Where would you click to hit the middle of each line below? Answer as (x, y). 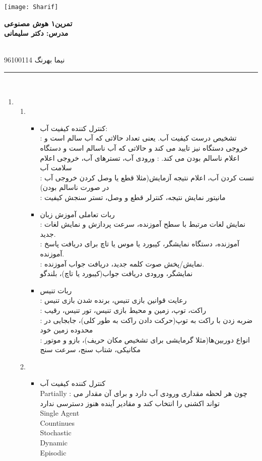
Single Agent (60, 413)
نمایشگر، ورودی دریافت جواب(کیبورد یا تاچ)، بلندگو (116, 273)
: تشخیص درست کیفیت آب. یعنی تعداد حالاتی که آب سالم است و (138, 138)
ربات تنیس (56, 290)
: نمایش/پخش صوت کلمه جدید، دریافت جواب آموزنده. (122, 263)
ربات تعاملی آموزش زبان (77, 214)
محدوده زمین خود (67, 330)
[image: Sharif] (31, 7)
